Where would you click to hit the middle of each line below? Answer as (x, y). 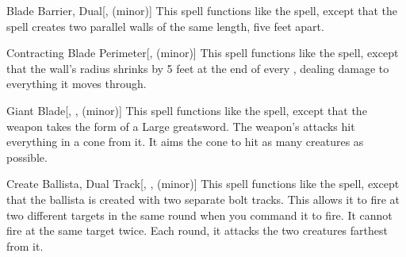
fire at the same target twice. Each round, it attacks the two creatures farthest (197, 230)
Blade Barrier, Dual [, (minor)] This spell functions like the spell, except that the (202, 10)
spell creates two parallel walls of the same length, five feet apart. (165, 26)
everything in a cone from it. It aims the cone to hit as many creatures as (185, 142)
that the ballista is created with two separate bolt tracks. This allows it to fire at (203, 199)
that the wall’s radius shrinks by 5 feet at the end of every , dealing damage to (198, 68)
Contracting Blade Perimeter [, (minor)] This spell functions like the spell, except (203, 53)
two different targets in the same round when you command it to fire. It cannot (199, 215)
